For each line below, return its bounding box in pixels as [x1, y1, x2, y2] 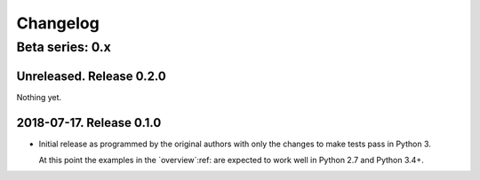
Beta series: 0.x [16, 39, 111, 55]
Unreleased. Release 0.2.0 [16, 68, 166, 83]
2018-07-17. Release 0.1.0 [16, 115, 162, 130]
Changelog [16, 13, 100, 33]
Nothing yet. [16, 91, 62, 102]
